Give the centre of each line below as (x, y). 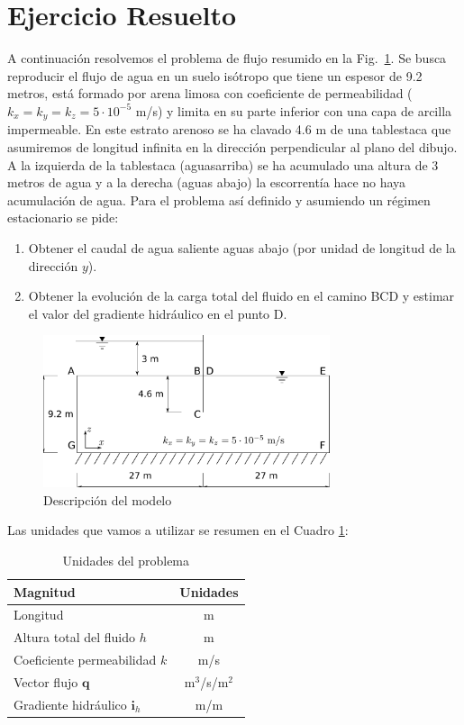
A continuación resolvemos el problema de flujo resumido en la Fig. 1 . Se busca (227, 58)
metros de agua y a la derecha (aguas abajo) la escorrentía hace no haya (207, 182)
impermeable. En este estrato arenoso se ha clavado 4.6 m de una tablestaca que (229, 129)
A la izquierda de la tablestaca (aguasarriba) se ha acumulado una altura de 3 (223, 164)
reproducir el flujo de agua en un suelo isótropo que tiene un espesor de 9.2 (215, 75)
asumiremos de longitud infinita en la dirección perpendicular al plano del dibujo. (232, 146)
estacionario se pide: (63, 217)
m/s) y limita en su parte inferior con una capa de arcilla (294, 110)
